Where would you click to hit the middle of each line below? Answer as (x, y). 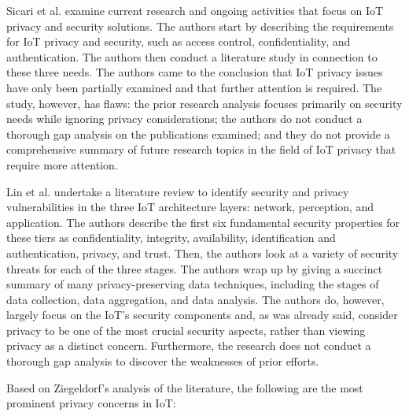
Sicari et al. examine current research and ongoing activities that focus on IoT (195, 10)
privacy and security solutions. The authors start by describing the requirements (200, 26)
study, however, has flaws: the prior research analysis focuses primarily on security (204, 103)
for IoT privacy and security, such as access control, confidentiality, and (179, 41)
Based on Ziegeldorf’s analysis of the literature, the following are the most (185, 387)
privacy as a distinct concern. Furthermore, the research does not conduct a (189, 345)
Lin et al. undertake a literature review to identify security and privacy (178, 191)
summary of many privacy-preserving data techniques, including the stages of (193, 284)
